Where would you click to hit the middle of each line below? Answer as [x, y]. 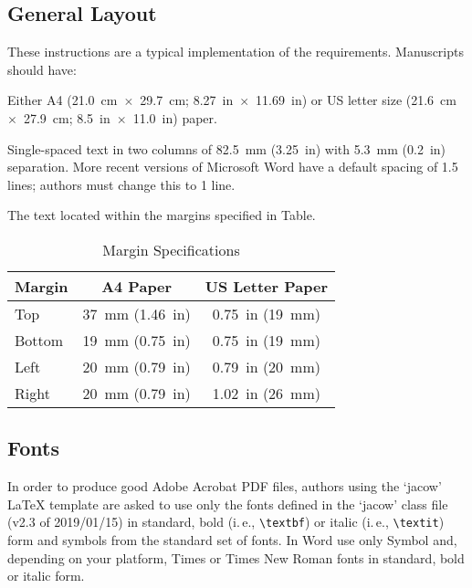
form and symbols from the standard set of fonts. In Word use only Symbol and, [232, 540]
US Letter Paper [266, 286]
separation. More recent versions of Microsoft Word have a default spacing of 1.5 [233, 167]
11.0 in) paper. [175, 117]
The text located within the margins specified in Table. [162, 215]
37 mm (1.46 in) [136, 313]
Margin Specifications [171, 249]
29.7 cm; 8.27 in [187, 100]
